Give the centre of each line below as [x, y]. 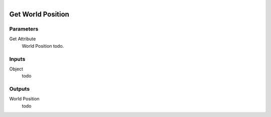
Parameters [24, 29]
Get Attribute [23, 39]
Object [16, 69]
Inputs [17, 59]
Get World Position [39, 14]
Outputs [20, 89]
